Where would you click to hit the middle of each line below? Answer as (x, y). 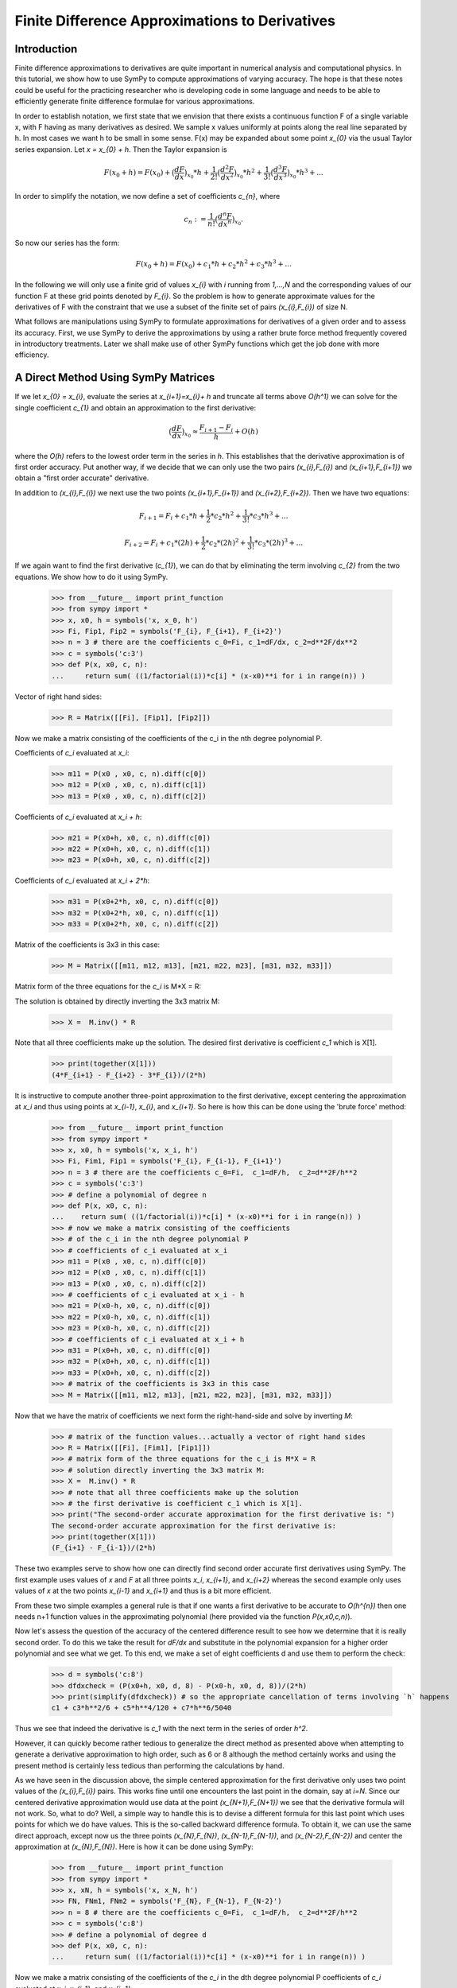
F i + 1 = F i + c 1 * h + (172, 517)
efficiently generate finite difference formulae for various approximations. (135, 101)
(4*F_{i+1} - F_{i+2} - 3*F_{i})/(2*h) (129, 1075)
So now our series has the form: (67, 243)
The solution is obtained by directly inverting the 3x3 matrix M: (117, 1001)
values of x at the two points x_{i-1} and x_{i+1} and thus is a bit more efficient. (143, 1591)
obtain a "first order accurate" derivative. (82, 478)
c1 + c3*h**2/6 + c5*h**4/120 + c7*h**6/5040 (141, 1708)
